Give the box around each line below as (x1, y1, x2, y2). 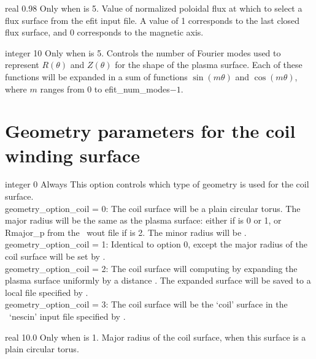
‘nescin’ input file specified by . (9, 310, 126, 322)
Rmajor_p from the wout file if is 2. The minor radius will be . (5, 225, 247, 238)
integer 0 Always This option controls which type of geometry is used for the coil (5, 178, 309, 191)
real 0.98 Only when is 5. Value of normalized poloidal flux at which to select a (5, 2, 303, 14)
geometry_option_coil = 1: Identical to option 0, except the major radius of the (5, 238, 307, 251)
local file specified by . (5, 285, 88, 298)
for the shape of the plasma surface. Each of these (115, 58, 303, 71)
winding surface (5, 142, 141, 167)
